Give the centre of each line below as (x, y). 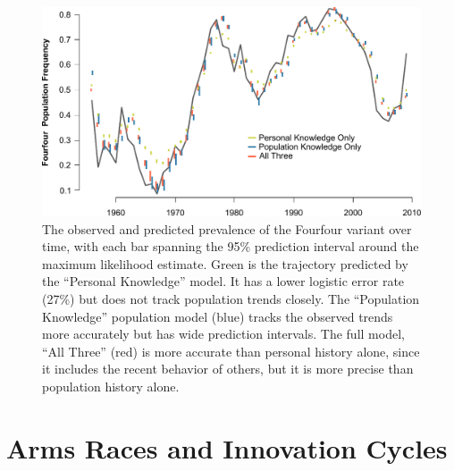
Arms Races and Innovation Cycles (227, 447)
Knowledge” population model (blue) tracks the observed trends (218, 316)
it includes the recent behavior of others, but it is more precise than (228, 369)
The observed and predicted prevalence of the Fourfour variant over (227, 228)
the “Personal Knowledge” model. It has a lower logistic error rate (223, 281)
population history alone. (111, 386)
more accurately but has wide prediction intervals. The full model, (223, 334)
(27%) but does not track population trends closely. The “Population (231, 298)
